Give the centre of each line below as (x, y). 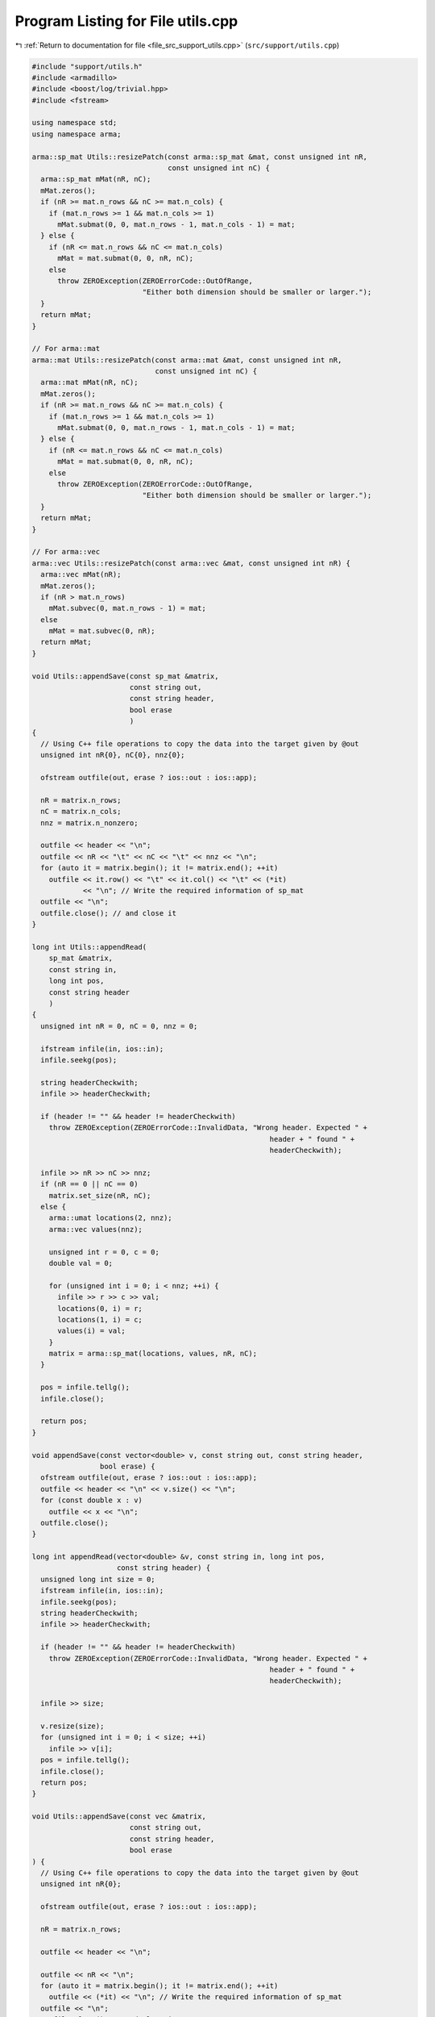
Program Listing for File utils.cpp (126, 21)
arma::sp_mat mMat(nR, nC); (96, 179)
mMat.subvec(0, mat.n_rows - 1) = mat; (128, 608)
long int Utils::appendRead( (89, 947)
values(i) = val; (92, 1331)
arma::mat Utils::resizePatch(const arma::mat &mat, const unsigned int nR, (187, 360)
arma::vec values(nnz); (95, 1229)
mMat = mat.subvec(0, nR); (102, 631)
